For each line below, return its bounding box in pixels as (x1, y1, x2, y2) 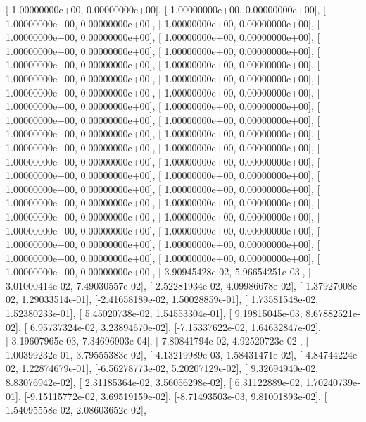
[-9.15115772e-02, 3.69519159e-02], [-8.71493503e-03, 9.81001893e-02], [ (24, 388, 327, 403)
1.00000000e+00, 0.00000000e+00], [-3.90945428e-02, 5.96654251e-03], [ (6, 264, 311, 279)
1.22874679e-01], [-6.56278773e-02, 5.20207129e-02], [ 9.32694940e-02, (21, 361, 319, 376)
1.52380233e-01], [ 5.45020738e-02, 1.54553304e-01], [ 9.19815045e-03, (6, 306, 303, 321)
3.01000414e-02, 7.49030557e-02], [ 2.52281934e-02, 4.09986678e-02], (6, 278, 296, 292)
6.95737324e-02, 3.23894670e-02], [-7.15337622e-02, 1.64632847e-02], (30, 319, 321, 334)
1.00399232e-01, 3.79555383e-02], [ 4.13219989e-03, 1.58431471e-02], (6, 347, 296, 361)
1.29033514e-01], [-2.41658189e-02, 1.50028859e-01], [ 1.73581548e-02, (21, 292, 319, 306)
